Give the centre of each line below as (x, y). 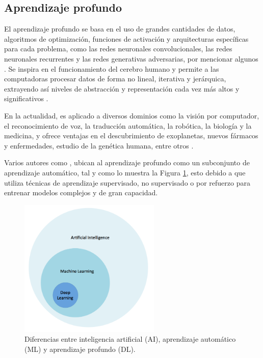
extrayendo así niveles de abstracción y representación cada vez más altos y (122, 88)
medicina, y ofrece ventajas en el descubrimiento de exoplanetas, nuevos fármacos (131, 136)
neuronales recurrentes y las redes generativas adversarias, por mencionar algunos (131, 58)
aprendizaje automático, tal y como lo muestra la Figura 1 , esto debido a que (125, 172)
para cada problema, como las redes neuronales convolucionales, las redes (118, 49)
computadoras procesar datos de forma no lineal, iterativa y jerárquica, (115, 79)
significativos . (26, 98)
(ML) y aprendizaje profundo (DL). (80, 349)
